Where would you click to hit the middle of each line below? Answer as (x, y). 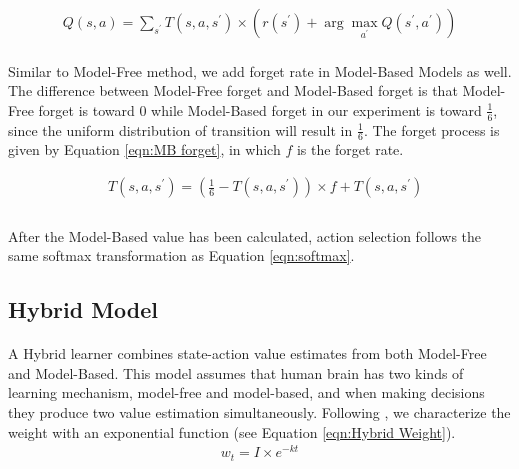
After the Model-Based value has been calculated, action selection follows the (245, 235)
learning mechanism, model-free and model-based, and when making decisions (246, 392)
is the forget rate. (350, 149)
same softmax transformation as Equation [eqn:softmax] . (181, 255)
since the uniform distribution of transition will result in (180, 129)
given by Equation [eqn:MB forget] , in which (144, 149)
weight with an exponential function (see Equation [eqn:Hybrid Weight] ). (232, 431)
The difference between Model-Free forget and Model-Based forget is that (233, 90)
